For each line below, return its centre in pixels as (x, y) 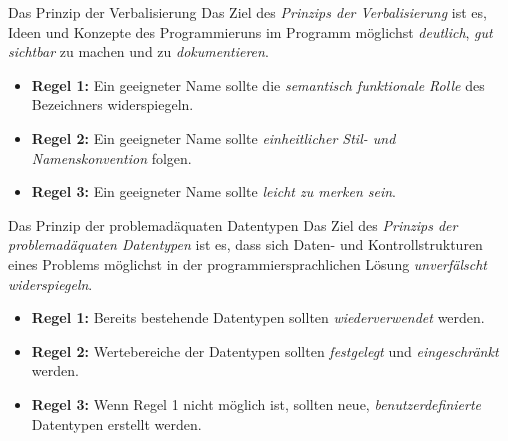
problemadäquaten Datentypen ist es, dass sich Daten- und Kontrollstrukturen (245, 244)
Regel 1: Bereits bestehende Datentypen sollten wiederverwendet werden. (258, 317)
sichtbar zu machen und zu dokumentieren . (138, 51)
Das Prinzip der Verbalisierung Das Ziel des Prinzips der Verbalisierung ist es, (247, 12)
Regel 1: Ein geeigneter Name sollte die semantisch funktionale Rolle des (258, 84)
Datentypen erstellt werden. (116, 423)
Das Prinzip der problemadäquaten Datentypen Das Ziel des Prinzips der (233, 224)
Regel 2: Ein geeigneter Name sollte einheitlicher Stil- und (213, 137)
